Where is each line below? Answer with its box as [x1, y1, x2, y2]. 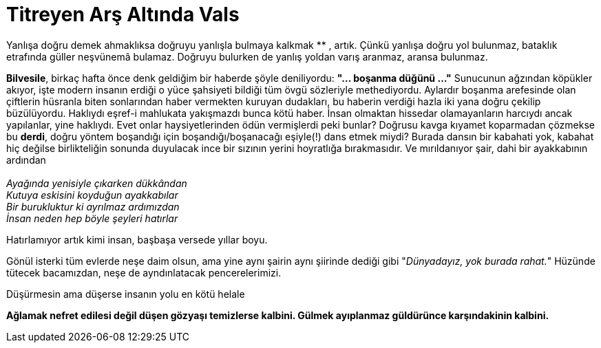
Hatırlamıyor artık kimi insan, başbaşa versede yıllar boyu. [6, 233, 268, 246]
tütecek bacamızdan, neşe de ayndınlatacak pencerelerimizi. [6, 266, 282, 279]
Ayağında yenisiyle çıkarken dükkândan [6, 177, 187, 189]
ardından [6, 153, 46, 166]
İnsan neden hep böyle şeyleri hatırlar [6, 212, 178, 224]
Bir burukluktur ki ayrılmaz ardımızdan [6, 200, 180, 213]
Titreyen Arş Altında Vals [6, 3, 240, 26]
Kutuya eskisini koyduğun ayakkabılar [6, 188, 178, 201]
